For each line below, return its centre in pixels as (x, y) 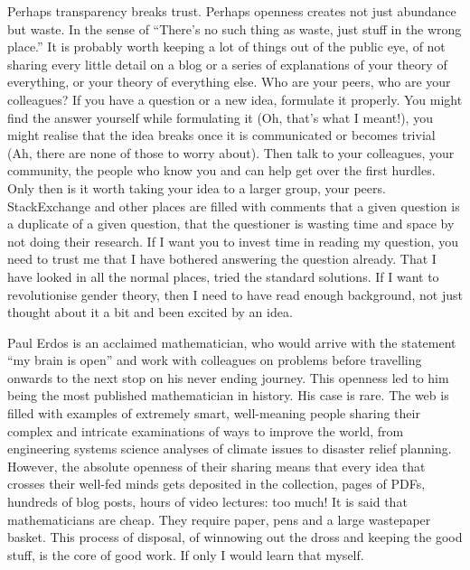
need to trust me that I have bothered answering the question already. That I (222, 259)
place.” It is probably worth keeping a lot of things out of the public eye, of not (226, 47)
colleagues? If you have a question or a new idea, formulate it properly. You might (235, 99)
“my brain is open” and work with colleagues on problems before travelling (215, 360)
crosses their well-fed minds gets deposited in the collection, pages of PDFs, (216, 484)
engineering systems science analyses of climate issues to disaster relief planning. (230, 449)
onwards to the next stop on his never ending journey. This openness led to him (228, 377)
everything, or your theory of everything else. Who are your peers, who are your (229, 82)
